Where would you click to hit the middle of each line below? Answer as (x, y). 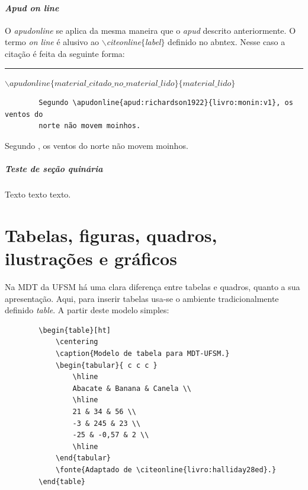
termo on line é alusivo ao (52, 42)
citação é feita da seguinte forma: (65, 53)
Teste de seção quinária (54, 169)
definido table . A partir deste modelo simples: (87, 310)
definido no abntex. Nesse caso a (227, 42)
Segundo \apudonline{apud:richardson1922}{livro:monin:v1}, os (166, 103)
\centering (77, 342)
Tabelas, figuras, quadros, (111, 235)
